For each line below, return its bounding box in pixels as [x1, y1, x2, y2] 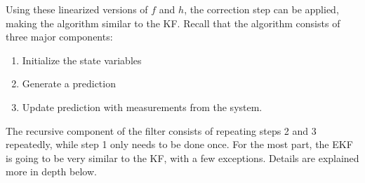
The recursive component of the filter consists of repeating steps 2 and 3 [6, 123, 317, 138]
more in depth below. [6, 164, 97, 179]
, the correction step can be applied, [184, 2, 339, 16]
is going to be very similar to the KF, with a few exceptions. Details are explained [6, 150, 359, 165]
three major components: [6, 29, 113, 44]
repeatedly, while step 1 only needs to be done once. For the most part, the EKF [6, 137, 353, 152]
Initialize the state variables [22, 52, 142, 67]
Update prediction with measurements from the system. [22, 99, 263, 114]
